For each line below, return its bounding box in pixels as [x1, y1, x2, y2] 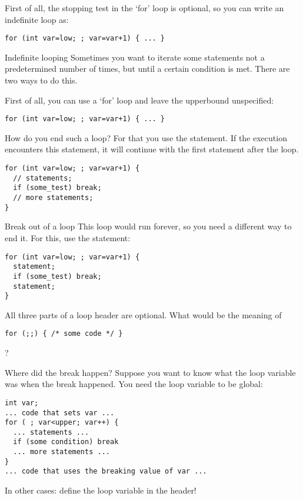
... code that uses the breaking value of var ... [5, 467, 207, 476]
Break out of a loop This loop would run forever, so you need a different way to [5, 220, 292, 232]
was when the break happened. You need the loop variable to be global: [5, 378, 263, 390]
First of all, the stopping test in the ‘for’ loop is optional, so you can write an [5, 2, 284, 14]
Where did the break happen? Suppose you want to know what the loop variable [5, 366, 296, 378]
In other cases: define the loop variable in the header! [5, 484, 197, 496]
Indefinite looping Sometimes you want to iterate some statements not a [5, 51, 265, 63]
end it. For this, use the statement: [5, 231, 131, 244]
